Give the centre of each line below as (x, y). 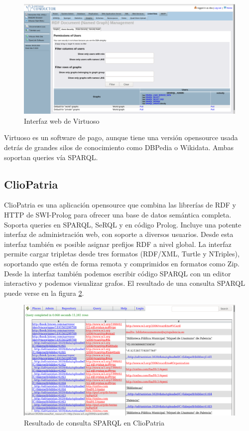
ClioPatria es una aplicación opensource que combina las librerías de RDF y (120, 205)
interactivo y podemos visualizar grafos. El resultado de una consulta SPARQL (124, 283)
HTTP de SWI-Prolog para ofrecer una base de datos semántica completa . (118, 215)
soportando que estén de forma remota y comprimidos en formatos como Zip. (122, 264)
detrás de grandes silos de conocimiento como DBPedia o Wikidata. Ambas (119, 147)
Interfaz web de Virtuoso (62, 120)
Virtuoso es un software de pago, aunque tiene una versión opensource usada (121, 137)
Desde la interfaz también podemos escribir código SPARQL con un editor (118, 273)
